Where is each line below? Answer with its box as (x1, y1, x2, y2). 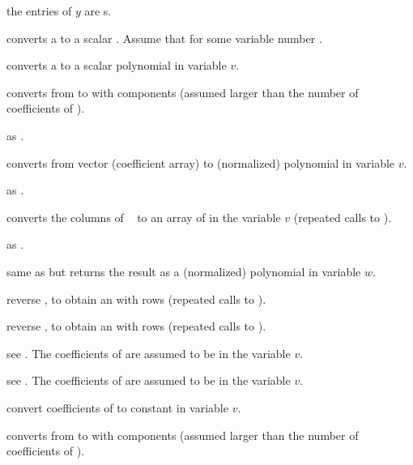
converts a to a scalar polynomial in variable (6, 57, 227, 74)
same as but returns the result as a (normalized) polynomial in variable (6, 262, 361, 279)
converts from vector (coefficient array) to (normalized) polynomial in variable (6, 154, 395, 171)
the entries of (6, 2, 72, 19)
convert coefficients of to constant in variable (6, 399, 228, 416)
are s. (84, 2, 112, 19)
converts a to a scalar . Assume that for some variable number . (6, 29, 322, 46)
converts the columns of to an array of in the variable (6, 208, 281, 225)
